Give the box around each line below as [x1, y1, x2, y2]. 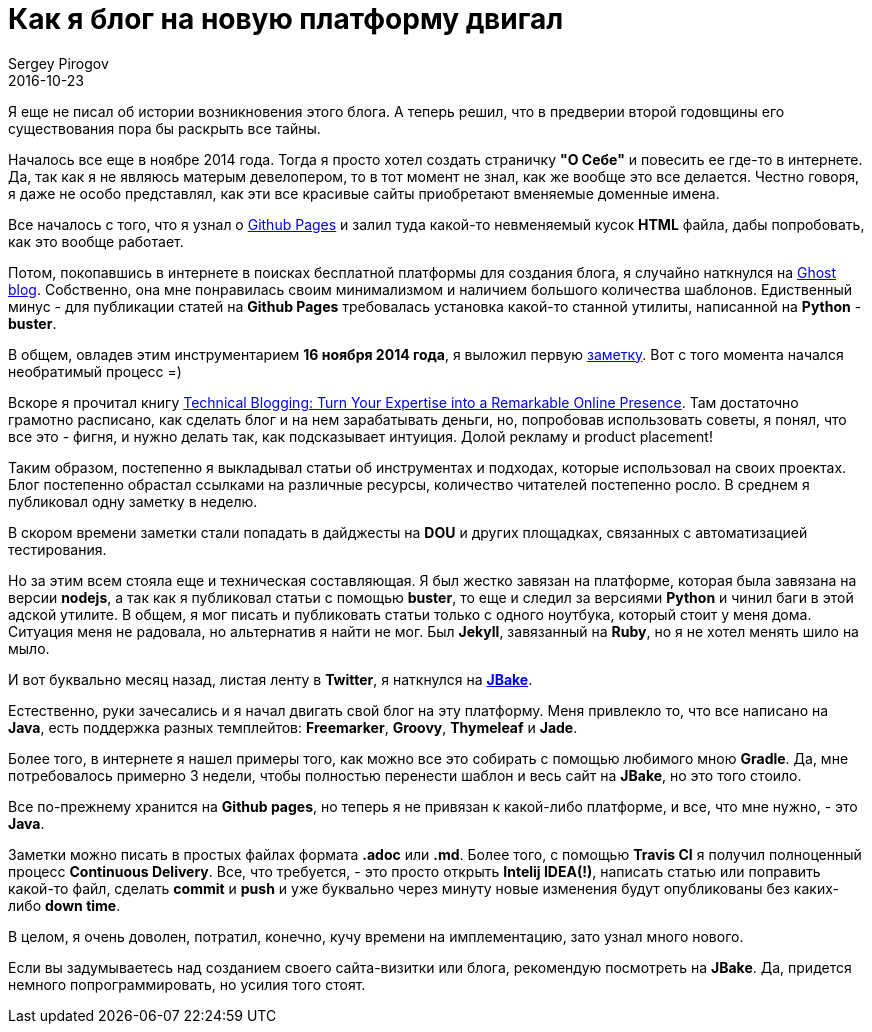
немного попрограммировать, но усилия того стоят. [8, 975, 366, 993]
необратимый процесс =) [8, 362, 182, 380]
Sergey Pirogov [8, 54, 109, 72]
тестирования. [8, 540, 107, 558]
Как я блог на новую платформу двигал [8, 2, 564, 36]
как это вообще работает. [8, 232, 184, 250]
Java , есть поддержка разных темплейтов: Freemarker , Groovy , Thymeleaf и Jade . [8, 718, 578, 736]
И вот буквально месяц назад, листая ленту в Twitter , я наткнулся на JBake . [8, 670, 533, 688]
